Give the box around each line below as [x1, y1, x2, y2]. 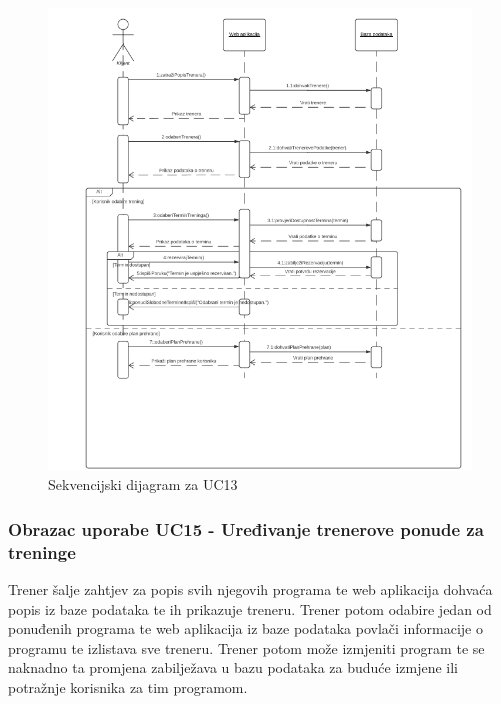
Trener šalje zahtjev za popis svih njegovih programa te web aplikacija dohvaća [8, 579, 493, 600]
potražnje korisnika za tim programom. [8, 677, 248, 697]
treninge [8, 539, 76, 564]
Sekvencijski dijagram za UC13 [48, 474, 238, 495]
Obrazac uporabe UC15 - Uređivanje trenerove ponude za [8, 516, 484, 541]
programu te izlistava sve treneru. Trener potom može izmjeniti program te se [8, 637, 485, 658]
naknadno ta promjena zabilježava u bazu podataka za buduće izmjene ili [8, 657, 459, 678]
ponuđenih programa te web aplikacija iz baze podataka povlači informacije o [8, 618, 483, 639]
